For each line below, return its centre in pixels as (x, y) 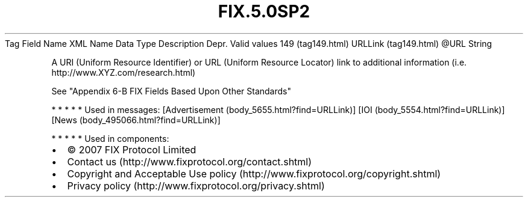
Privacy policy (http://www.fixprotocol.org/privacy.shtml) (196, 185)
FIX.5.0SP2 (264, 11)
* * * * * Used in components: (110, 138)
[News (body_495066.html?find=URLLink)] (136, 120)
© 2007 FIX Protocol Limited (132, 149)
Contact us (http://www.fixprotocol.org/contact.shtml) (190, 161)
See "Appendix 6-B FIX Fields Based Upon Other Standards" (171, 91)
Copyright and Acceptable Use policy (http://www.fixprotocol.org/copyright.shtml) (254, 173)
